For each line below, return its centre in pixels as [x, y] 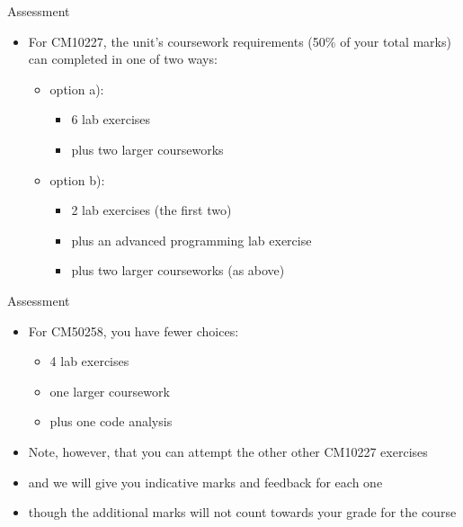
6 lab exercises [111, 119]
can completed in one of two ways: [123, 59]
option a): [77, 89]
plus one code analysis [111, 421]
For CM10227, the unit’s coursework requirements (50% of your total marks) [240, 41]
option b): [77, 179]
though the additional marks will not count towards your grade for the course [242, 512]
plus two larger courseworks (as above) [178, 270]
